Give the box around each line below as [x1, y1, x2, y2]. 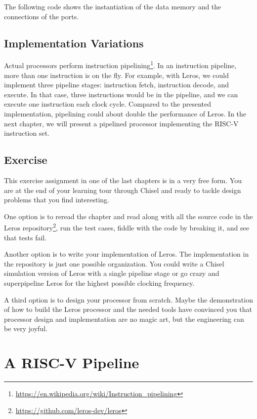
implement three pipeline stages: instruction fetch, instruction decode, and [4, 79, 229, 90]
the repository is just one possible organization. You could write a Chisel [4, 258, 224, 268]
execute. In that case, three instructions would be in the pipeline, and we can [4, 89, 238, 99]
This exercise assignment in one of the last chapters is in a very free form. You [4, 175, 242, 185]
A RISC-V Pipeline [4, 352, 139, 373]
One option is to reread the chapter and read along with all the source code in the [4, 211, 253, 221]
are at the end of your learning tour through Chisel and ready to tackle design [4, 185, 241, 195]
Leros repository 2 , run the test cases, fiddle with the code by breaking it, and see [4, 221, 249, 233]
